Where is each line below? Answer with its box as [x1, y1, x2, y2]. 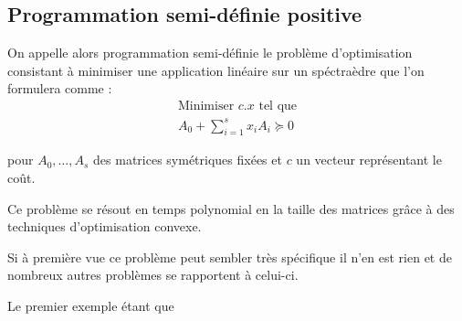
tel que [258, 100, 298, 112]
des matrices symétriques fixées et [93, 150, 282, 169]
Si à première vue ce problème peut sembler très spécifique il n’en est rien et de [7, 247, 452, 266]
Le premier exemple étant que [7, 295, 174, 315]
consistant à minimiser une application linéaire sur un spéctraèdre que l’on [7, 60, 425, 80]
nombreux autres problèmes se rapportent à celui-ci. [7, 265, 299, 284]
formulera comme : [7, 79, 112, 98]
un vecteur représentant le [296, 150, 442, 169]
